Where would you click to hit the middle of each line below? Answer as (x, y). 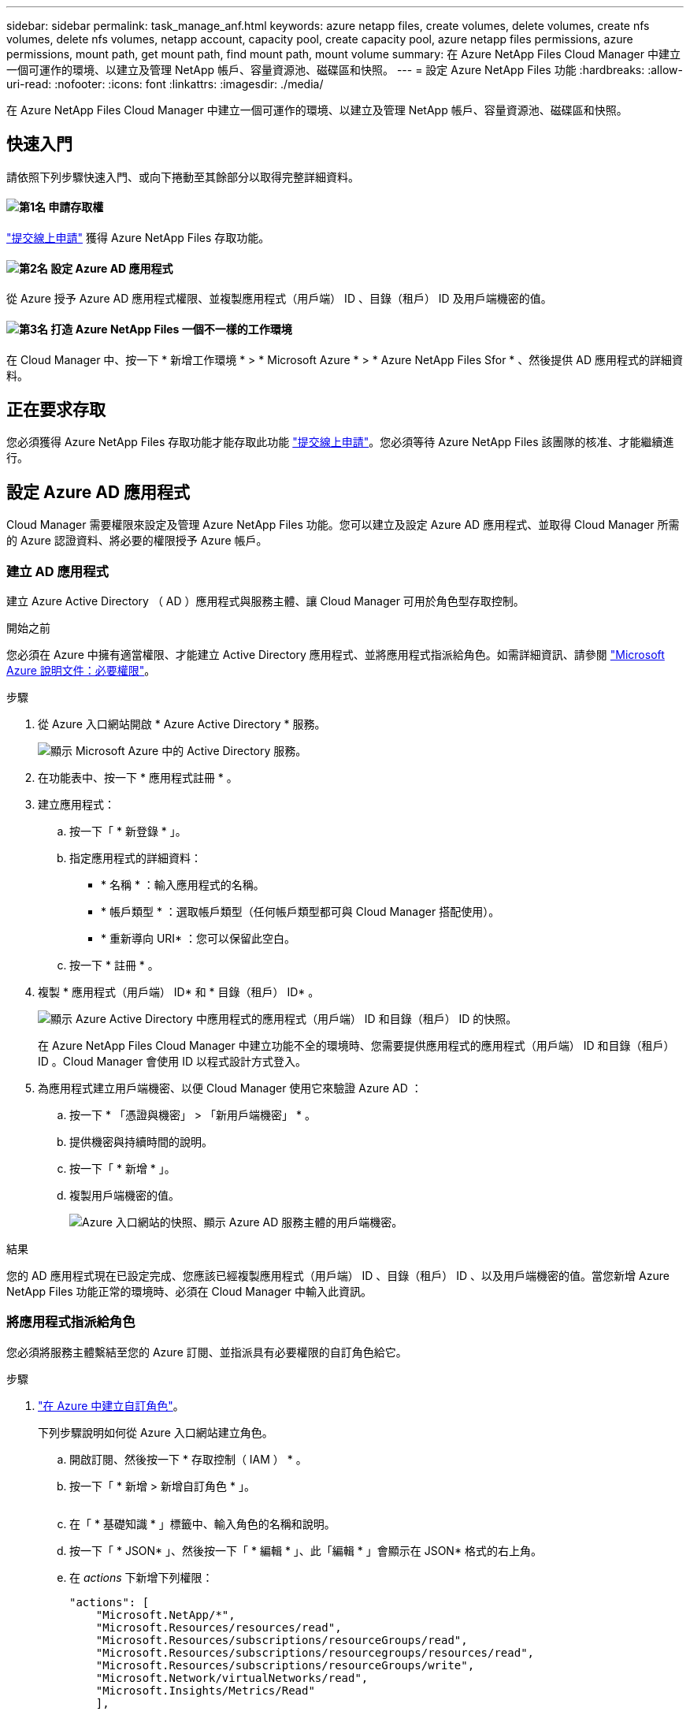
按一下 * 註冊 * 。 (114, 965)
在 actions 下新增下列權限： (141, 1577)
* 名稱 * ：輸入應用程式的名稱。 (183, 884)
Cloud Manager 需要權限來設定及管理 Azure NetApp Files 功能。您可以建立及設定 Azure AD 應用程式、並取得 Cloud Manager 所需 (343, 525)
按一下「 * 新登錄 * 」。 (128, 831)
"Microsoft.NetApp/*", (165, 1615)
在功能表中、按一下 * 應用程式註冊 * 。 (138, 777)
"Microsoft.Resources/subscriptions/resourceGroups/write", (285, 1665)
